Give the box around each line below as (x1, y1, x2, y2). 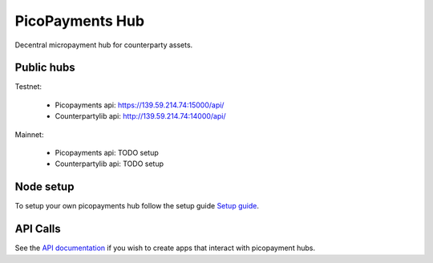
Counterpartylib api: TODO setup (55, 159, 164, 168)
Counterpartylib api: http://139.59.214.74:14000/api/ (55, 111, 226, 121)
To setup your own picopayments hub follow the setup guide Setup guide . (14, 201, 260, 211)
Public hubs (14, 61, 75, 75)
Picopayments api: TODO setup (55, 148, 160, 158)
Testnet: (14, 82, 42, 91)
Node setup (14, 180, 75, 194)
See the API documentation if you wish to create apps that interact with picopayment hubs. (14, 243, 316, 253)
